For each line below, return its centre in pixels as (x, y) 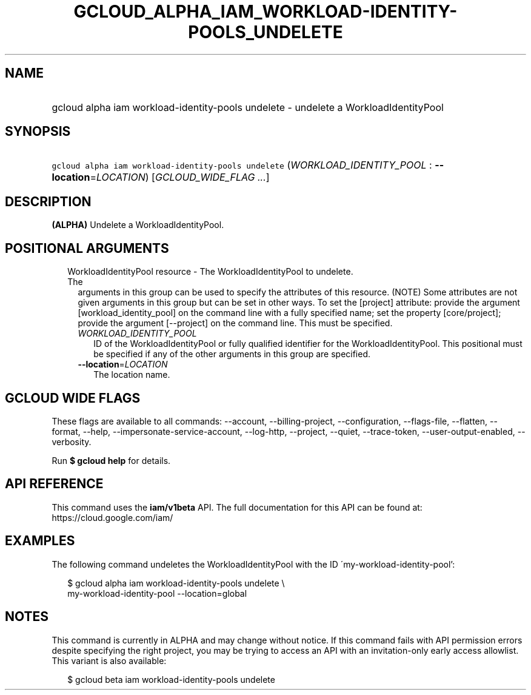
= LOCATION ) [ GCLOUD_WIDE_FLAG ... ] (180, 177)
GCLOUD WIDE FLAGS (73, 398)
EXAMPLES (40, 541)
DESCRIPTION (48, 201)
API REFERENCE (54, 484)
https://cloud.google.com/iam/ (112, 517)
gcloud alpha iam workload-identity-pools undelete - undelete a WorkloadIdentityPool (248, 107)
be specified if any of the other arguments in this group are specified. (232, 354)
